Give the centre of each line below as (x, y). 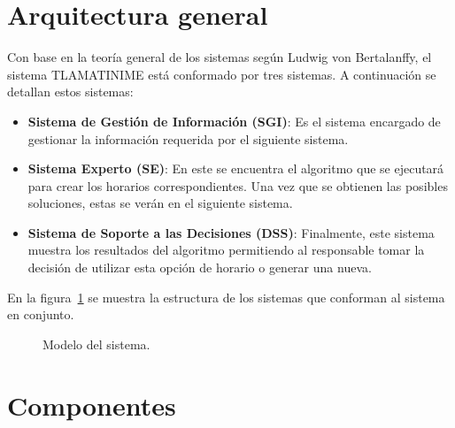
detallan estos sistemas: (70, 92)
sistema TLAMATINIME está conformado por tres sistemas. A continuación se (222, 74)
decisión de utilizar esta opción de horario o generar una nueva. (200, 267)
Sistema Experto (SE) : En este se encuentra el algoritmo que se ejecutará (236, 168)
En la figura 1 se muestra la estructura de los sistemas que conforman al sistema (226, 297)
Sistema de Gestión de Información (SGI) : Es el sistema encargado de (234, 121)
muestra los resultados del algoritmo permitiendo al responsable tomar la (226, 250)
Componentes (92, 405)
